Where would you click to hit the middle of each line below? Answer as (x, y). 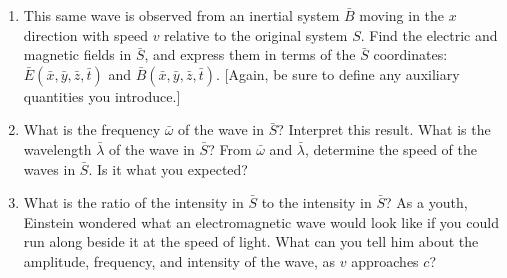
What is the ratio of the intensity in (133, 202)
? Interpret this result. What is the (384, 129)
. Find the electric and (429, 34)
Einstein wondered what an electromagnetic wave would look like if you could (261, 221)
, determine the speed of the (391, 148)
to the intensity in (316, 202)
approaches (385, 260)
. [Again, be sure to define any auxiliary (337, 73)
